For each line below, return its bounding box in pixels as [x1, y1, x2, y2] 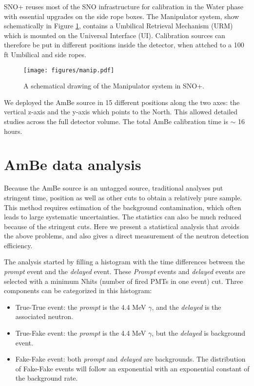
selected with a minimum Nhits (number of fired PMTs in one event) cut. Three [4, 276, 243, 286]
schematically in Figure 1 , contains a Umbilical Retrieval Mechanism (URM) [4, 21, 233, 31]
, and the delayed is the [152, 301, 221, 312]
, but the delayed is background [152, 328, 246, 338]
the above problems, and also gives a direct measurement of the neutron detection [4, 231, 249, 241]
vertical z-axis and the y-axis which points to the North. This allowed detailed [4, 107, 238, 117]
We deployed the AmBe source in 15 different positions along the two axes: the [4, 97, 240, 107]
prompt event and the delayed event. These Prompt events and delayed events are [4, 266, 246, 277]
